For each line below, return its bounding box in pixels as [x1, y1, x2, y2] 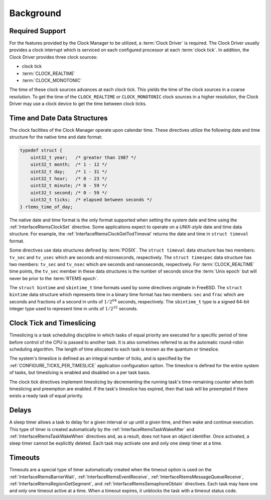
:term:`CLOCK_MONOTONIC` [22, 77, 82, 84]
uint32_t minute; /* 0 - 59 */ [30, 183, 107, 189]
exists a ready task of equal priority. [9, 393, 84, 399]
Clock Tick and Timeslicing [9, 319, 96, 327]
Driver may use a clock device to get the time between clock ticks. [9, 101, 147, 107]
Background [9, 8, 61, 19]
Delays [9, 406, 32, 414]
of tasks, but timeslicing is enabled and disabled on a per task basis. [9, 370, 151, 376]
